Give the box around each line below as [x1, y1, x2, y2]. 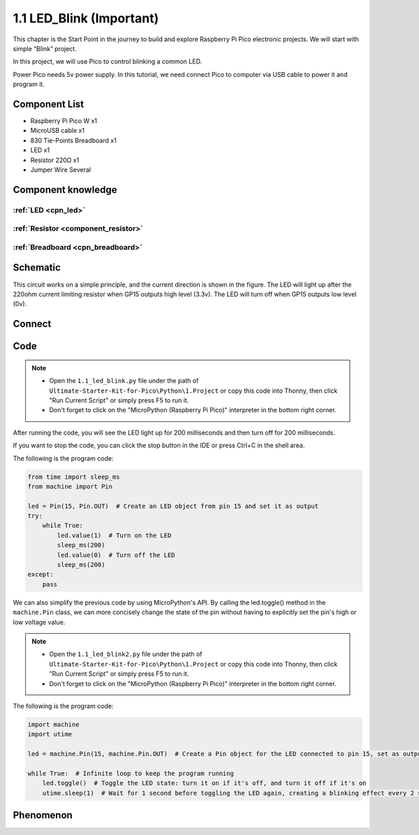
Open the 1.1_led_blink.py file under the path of [49, 377, 199, 385]
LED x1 [30, 146, 50, 154]
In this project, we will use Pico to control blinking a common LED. [13, 57, 203, 66]
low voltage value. [13, 618, 66, 626]
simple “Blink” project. [13, 44, 77, 52]
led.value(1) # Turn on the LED [57, 531, 172, 539]
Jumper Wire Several [30, 165, 91, 174]
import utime [27, 730, 73, 739]
